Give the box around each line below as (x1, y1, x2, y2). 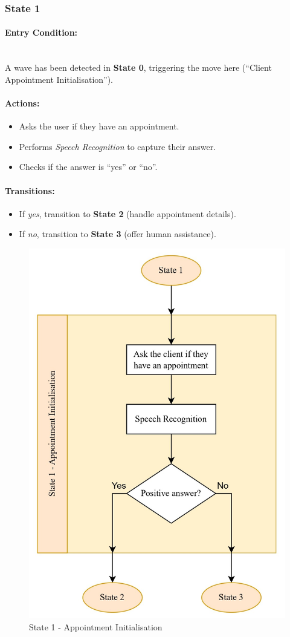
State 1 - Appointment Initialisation (29, 621, 163, 633)
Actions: (5, 97, 40, 109)
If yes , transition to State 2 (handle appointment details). (19, 207, 236, 220)
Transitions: (5, 184, 55, 197)
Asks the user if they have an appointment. (19, 120, 179, 132)
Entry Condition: (5, 26, 78, 39)
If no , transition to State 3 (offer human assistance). (19, 227, 216, 240)
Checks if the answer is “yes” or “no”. (19, 160, 158, 173)
